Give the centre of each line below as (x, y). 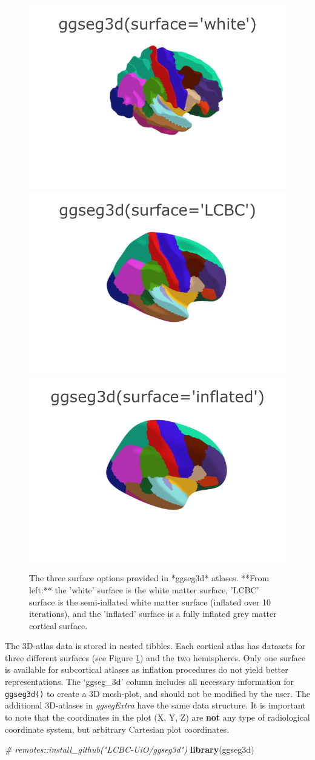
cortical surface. (58, 625)
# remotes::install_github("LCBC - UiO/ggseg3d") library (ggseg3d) (130, 749)
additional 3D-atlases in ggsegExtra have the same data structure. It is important (155, 705)
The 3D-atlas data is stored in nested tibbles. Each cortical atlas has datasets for (155, 646)
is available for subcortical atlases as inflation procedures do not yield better (147, 669)
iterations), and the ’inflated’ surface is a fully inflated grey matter (153, 614)
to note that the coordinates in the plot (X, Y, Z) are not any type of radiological (157, 717)
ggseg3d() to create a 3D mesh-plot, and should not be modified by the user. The (157, 693)
